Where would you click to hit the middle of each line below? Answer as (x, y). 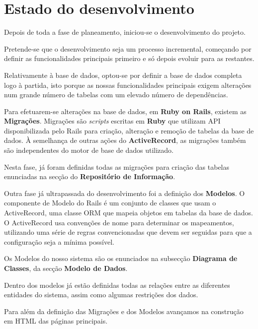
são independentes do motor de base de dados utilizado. (89, 150)
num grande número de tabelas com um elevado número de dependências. (116, 95)
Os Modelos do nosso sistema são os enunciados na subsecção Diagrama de (121, 258)
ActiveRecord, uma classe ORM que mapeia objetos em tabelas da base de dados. (129, 213)
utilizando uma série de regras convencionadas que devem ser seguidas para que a (128, 232)
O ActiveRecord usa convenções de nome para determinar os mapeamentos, (119, 222)
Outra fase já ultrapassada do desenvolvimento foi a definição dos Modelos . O (125, 193)
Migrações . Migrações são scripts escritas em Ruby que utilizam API (112, 121)
